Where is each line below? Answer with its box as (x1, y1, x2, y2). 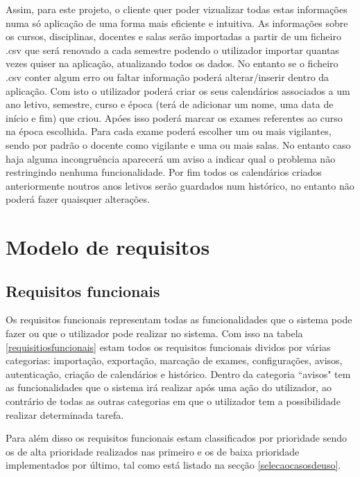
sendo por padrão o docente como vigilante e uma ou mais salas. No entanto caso (6, 137, 351, 152)
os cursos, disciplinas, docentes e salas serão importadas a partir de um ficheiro (6, 29, 341, 44)
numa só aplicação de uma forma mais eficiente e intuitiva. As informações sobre (6, 15, 348, 30)
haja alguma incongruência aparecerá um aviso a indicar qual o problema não (6, 151, 336, 165)
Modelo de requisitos (6, 233, 210, 261)
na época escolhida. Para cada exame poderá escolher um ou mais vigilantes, (6, 124, 332, 138)
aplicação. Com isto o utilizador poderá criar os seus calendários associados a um (6, 83, 350, 98)
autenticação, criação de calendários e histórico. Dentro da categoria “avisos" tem (6, 366, 351, 381)
